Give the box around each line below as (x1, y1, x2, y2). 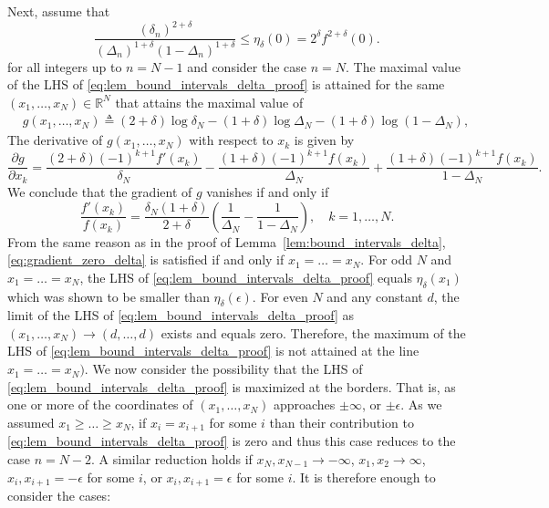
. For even (252, 286, 308, 306)
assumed (7, 412, 55, 431)
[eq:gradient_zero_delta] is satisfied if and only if (7, 250, 285, 269)
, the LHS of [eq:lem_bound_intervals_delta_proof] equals (79, 267, 412, 286)
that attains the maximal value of (115, 92, 304, 111)
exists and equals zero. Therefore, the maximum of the (161, 323, 466, 342)
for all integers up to (7, 57, 122, 76)
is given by (294, 130, 355, 150)
